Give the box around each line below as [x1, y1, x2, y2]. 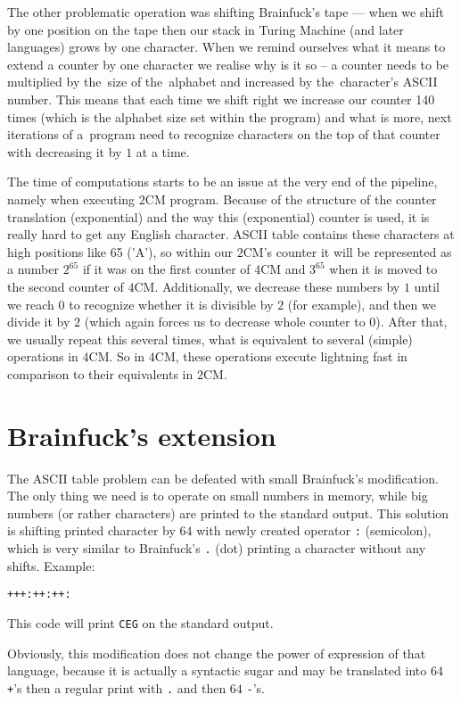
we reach [7, 294, 54, 313]
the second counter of [7, 277, 124, 295]
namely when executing [7, 189, 136, 208]
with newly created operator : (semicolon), [196, 521, 432, 540]
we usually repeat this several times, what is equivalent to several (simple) [7, 329, 413, 348]
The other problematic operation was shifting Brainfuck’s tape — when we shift [7, 3, 444, 21]
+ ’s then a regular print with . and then [7, 678, 226, 697]
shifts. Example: [7, 556, 95, 575]
